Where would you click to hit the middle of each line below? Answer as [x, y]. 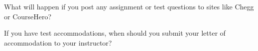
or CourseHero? [28, 16]
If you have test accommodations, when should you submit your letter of [115, 33]
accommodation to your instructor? [58, 42]
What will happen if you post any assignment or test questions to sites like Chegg [129, 6]
